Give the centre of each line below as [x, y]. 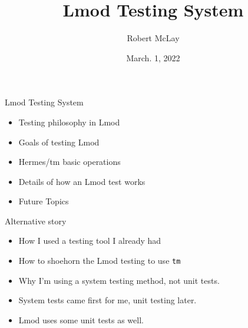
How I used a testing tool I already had [90, 241]
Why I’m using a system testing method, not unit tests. [119, 280]
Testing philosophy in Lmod [69, 122]
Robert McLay [153, 38]
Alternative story [36, 221]
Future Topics [44, 201]
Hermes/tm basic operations [70, 162]
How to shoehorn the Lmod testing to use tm [100, 261]
